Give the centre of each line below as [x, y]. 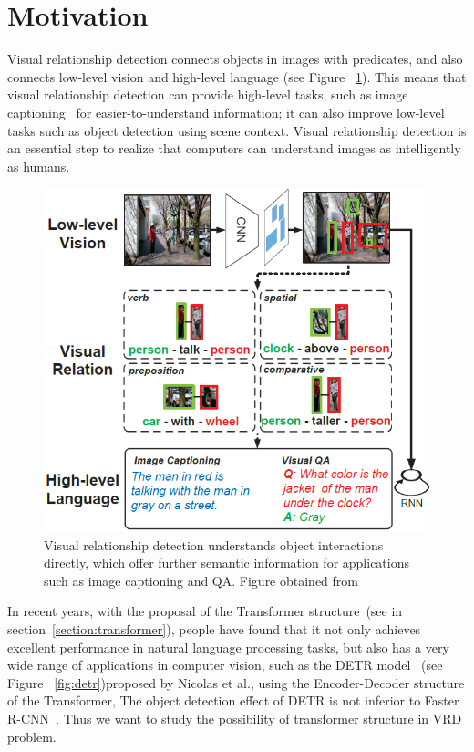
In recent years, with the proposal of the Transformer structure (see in [205, 611]
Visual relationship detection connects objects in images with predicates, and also [235, 59]
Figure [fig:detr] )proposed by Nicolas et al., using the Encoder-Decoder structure [236, 682]
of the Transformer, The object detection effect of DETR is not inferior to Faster [233, 700]
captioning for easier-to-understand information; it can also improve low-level [226, 112]
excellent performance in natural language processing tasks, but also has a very [228, 647]
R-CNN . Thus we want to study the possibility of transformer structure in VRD [235, 719]
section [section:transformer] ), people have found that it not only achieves [214, 629]
